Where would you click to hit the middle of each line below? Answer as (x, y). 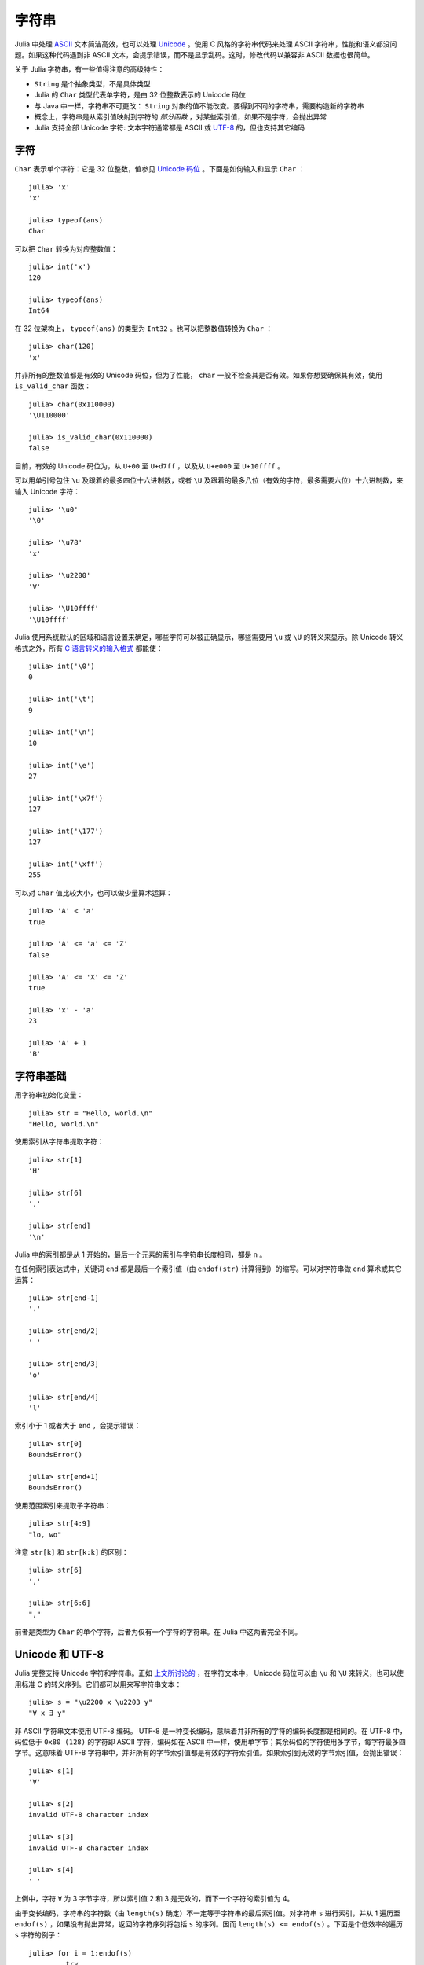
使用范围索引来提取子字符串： (63, 1505)
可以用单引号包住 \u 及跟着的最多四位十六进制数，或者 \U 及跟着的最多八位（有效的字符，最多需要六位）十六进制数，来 (209, 480)
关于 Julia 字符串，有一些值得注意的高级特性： (90, 69)
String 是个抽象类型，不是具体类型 (92, 83)
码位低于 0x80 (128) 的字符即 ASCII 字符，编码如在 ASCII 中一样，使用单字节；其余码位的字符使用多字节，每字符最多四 (210, 1742)
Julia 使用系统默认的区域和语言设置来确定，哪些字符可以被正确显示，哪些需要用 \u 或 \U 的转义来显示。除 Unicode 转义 (209, 637)
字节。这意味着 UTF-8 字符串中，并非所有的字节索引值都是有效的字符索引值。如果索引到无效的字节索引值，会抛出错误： (209, 1753)
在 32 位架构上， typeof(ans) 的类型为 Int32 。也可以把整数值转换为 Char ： (144, 328)
